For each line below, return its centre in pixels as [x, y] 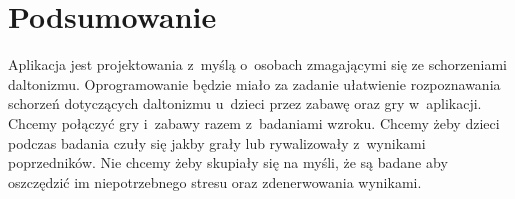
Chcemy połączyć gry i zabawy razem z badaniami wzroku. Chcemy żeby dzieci [254, 122]
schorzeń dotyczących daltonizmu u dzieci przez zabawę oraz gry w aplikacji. [245, 103]
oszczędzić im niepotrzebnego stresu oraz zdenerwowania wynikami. [215, 181]
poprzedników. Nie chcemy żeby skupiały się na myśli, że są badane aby [228, 162]
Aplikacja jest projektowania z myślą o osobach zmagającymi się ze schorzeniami [257, 64]
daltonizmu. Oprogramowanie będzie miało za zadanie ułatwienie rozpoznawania [254, 83]
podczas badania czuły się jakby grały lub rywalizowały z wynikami [217, 142]
